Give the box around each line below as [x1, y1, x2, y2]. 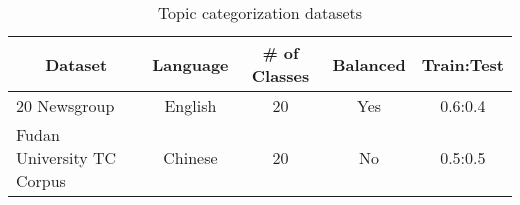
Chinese [163, 146, 218, 169]
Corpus [16, 169, 66, 192]
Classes [251, 64, 310, 87]
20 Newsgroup [16, 94, 115, 117]
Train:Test [421, 52, 504, 76]
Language [152, 52, 229, 76]
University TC [16, 146, 117, 169]
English [164, 94, 217, 117]
